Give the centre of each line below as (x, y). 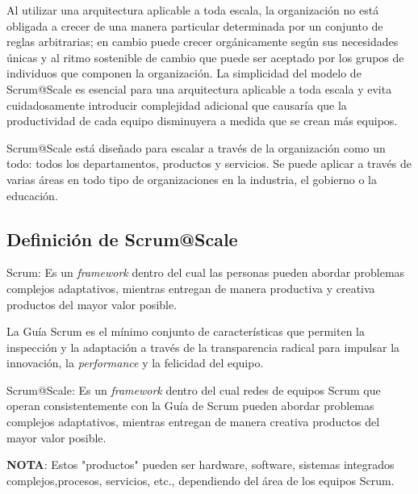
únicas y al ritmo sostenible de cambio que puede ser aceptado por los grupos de (205, 57)
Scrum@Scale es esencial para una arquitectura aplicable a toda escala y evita (199, 88)
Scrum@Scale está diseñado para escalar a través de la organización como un (196, 147)
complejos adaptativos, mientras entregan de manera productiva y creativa (191, 288)
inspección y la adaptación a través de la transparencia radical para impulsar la (203, 347)
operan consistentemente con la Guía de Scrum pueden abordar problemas (190, 406)
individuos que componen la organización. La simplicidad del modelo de (184, 73)
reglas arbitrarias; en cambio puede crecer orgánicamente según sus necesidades (203, 42)
